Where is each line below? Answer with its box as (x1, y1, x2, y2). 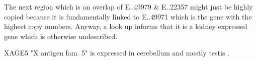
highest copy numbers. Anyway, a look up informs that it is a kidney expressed (4, 21, 247, 31)
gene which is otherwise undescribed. (4, 30, 118, 41)
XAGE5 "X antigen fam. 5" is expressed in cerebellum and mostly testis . (4, 47, 229, 58)
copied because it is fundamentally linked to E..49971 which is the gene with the (4, 11, 252, 21)
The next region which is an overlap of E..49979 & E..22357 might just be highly (4, 1, 253, 11)
